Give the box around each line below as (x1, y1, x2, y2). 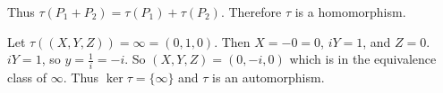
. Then (214, 32, 251, 50)
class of (7, 67, 47, 86)
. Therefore (220, 3, 282, 20)
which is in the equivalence (289, 50, 437, 68)
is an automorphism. (212, 67, 325, 86)
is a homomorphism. (294, 3, 406, 20)
